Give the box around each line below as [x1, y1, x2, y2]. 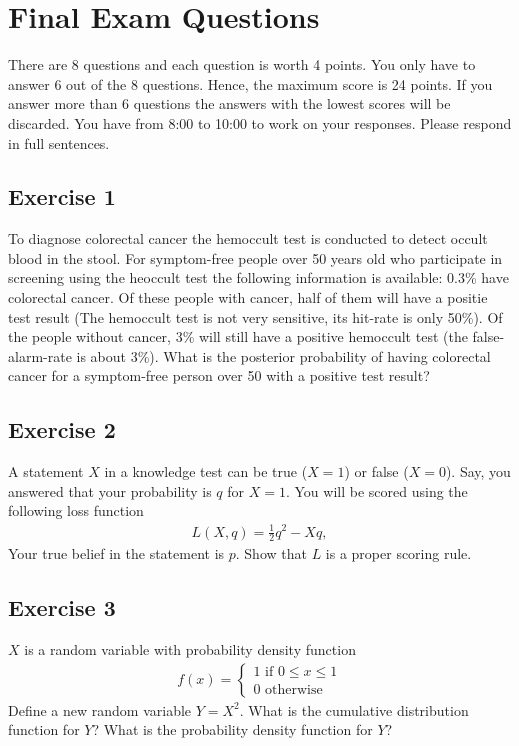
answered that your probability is [8, 480, 212, 501]
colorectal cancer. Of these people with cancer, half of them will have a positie [8, 287, 488, 308]
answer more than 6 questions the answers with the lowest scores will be [8, 93, 451, 114]
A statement [8, 461, 84, 482]
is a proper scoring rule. [325, 543, 472, 564]
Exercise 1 [8, 181, 116, 212]
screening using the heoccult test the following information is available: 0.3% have [8, 267, 509, 288]
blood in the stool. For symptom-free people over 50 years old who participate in [8, 247, 503, 268]
